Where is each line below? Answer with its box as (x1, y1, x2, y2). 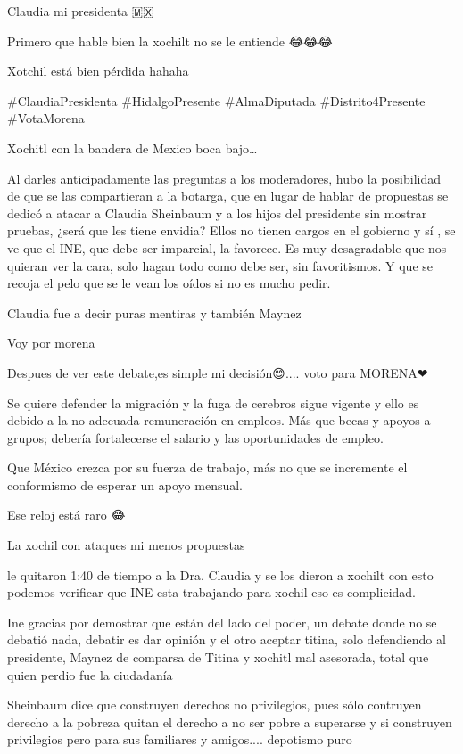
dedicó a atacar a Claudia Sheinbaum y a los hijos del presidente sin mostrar (7, 203, 427, 222)
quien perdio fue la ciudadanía (7, 665, 173, 684)
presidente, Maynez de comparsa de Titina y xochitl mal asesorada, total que (7, 648, 429, 667)
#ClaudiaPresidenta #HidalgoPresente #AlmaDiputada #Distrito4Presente (7, 91, 426, 110)
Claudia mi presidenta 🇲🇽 (7, 2, 154, 20)
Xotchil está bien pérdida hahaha (7, 61, 189, 80)
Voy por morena (7, 333, 95, 352)
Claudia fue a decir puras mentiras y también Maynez (7, 303, 302, 322)
